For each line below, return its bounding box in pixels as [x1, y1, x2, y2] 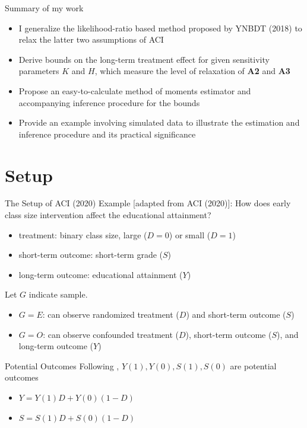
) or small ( [169, 228, 211, 241]
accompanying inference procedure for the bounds [18, 96, 200, 108]
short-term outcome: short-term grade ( [18, 248, 163, 261]
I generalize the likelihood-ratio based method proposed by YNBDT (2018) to [18, 21, 302, 34]
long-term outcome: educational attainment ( [18, 268, 183, 280]
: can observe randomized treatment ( [42, 308, 179, 321]
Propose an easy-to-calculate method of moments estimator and [18, 84, 251, 97]
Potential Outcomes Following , [5, 359, 119, 372]
